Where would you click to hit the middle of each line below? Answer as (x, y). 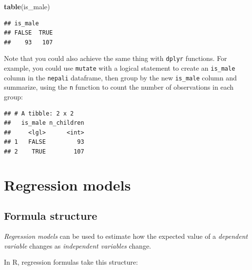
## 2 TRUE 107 (44, 151)
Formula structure (51, 216)
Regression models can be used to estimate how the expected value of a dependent (126, 236)
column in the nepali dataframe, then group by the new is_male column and (120, 77)
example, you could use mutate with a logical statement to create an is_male (120, 68)
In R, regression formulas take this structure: (71, 262)
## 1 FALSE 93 (44, 142)
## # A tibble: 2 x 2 (39, 113)
